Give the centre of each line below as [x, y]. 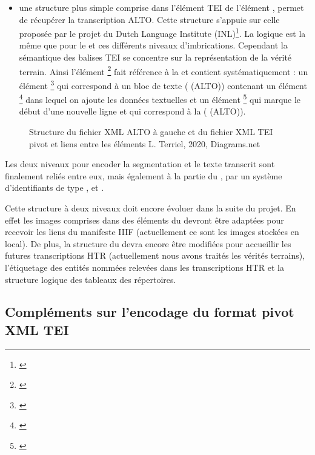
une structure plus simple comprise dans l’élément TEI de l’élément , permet [161, 7]
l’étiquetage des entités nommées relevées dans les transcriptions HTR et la [144, 267]
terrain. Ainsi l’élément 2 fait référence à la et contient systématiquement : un [164, 70]
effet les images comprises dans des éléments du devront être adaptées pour [144, 220]
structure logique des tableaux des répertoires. [91, 279]
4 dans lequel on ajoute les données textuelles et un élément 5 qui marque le [160, 98]
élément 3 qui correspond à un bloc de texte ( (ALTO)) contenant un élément [163, 84]
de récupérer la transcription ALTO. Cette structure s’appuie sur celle [149, 19]
